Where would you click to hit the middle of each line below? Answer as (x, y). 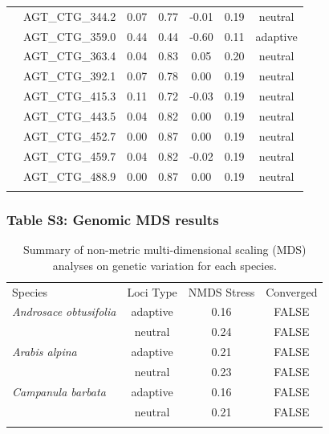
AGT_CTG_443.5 (70, 115)
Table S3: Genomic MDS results (113, 219)
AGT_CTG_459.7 (70, 156)
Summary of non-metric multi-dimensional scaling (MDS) (165, 250)
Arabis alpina (45, 352)
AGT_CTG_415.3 (70, 96)
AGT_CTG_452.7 (70, 135)
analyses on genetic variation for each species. (164, 265)
